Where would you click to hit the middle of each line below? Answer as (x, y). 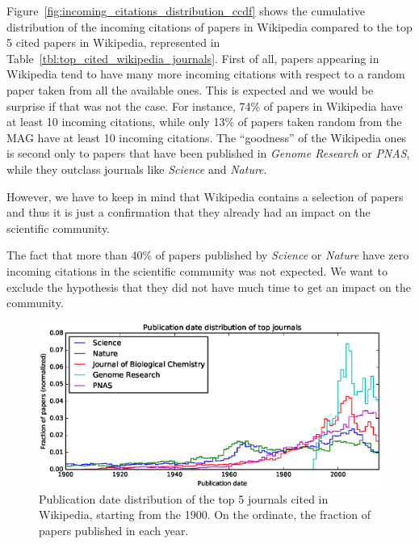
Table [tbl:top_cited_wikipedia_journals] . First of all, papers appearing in (193, 58)
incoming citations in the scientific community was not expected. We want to (197, 270)
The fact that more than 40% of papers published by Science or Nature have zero (208, 255)
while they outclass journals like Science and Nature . (137, 169)
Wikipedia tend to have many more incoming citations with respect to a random (206, 74)
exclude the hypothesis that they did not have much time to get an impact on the (209, 287)
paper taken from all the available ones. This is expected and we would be (190, 89)
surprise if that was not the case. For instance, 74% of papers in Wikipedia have (205, 105)
